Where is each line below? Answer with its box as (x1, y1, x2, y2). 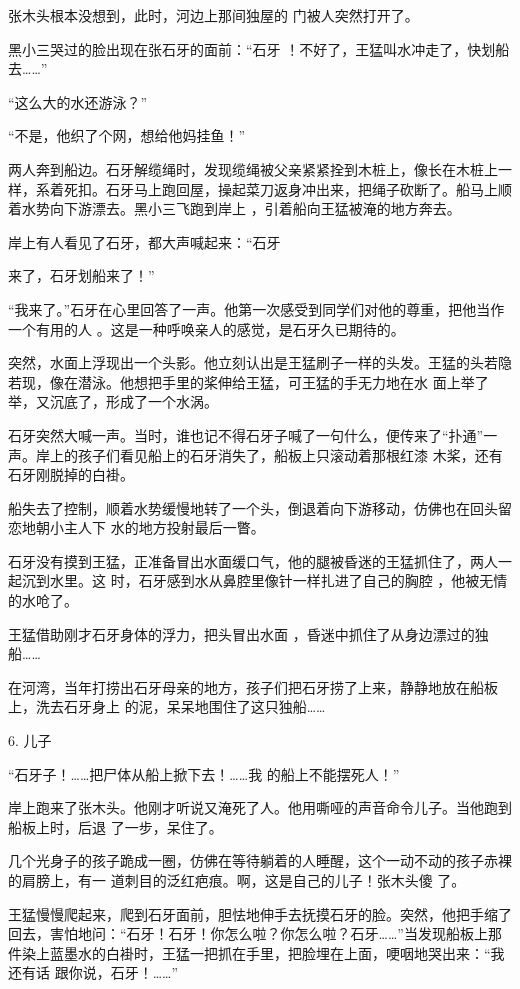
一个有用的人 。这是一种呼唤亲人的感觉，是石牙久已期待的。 (8, 318, 405, 339)
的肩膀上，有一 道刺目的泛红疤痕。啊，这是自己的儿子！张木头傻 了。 (8, 870, 466, 890)
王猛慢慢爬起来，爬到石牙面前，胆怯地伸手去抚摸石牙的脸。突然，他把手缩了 (8, 903, 512, 924)
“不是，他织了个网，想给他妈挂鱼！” (8, 125, 246, 146)
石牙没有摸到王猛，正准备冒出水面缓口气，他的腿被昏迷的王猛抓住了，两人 (8, 550, 498, 571)
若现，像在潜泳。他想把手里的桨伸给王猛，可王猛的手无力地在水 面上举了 (8, 371, 489, 392)
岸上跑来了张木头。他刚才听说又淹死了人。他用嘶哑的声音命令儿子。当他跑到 (8, 797, 512, 818)
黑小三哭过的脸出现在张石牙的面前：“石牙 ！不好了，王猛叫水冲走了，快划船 (8, 38, 510, 59)
